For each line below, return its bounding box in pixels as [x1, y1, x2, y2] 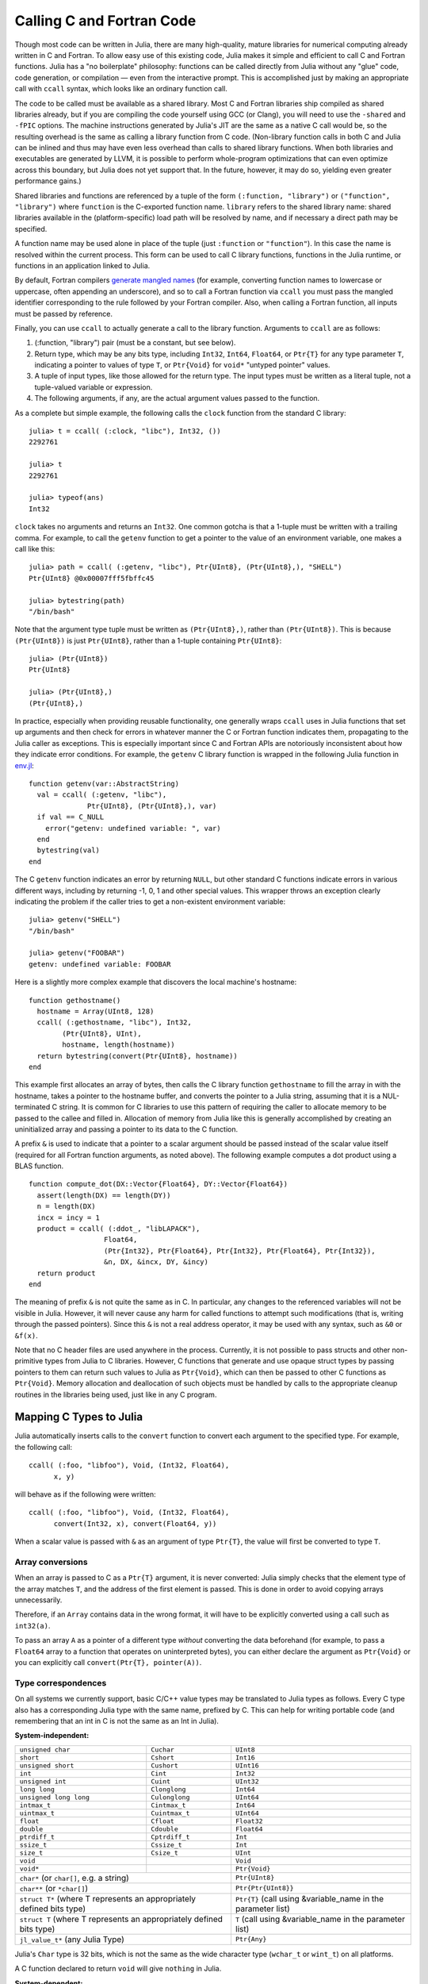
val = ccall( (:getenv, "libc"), [36, 790, 167, 799]
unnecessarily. [14, 1595, 63, 1605]
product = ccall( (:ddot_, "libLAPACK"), [36, 1225, 201, 1233]
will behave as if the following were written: [14, 1489, 156, 1499]
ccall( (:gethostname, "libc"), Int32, [36, 1018, 192, 1027]
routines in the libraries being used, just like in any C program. [14, 1390, 217, 1399]
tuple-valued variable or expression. [34, 382, 153, 392]
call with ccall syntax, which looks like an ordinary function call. [14, 84, 227, 94]
